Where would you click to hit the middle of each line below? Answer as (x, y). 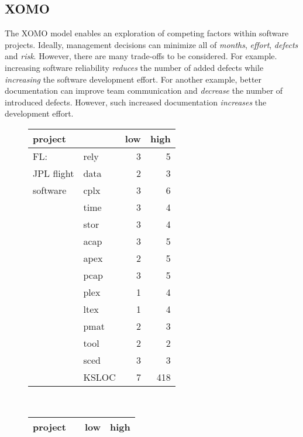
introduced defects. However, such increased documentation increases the (136, 102)
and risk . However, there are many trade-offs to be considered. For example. (141, 56)
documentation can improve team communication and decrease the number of (144, 91)
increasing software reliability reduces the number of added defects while (134, 67)
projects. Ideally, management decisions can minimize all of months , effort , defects (151, 44)
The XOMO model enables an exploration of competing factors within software (147, 33)
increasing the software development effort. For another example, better (133, 79)
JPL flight (54, 173)
